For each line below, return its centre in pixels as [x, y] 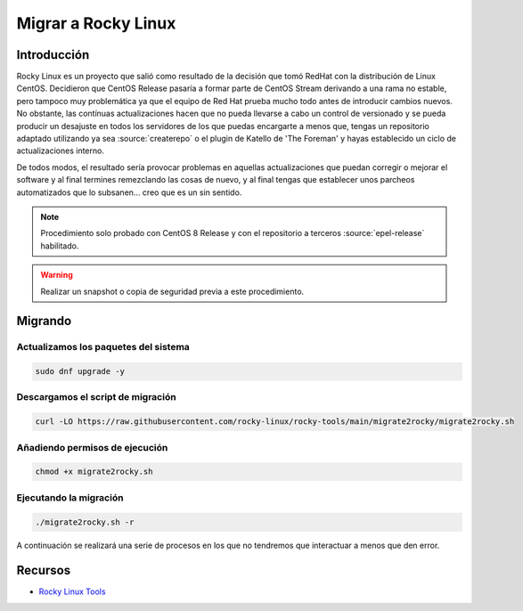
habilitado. [60, 246]
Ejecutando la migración [70, 497]
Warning [57, 275]
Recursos [44, 570]
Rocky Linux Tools [72, 591]
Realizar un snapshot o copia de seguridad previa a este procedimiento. [172, 291]
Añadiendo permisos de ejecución [92, 447]
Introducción [53, 55]
